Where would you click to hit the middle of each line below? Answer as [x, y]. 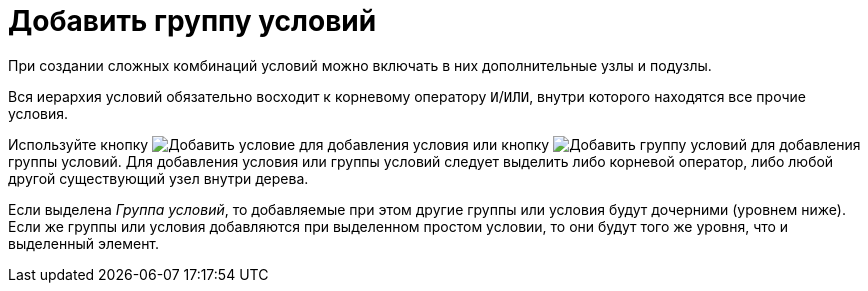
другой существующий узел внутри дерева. [158, 178]
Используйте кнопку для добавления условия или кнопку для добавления [434, 144]
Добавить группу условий [192, 21]
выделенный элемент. [84, 243]
